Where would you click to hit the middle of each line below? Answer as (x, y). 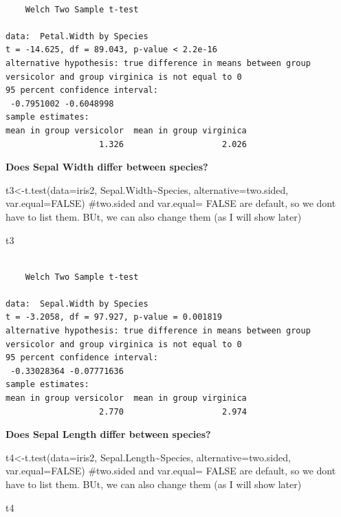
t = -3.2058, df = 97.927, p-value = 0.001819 (114, 317)
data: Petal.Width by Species (77, 36)
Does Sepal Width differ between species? (107, 167)
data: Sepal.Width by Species (77, 304)
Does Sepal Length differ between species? (108, 434)
